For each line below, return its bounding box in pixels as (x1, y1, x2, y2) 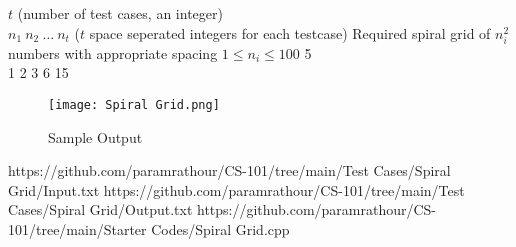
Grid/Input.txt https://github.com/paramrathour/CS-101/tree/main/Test (8, 179, 465, 200)
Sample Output (48, 126, 143, 147)
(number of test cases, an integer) (17, 3, 223, 23)
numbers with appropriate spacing (8, 42, 218, 63)
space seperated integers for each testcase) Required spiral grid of (89, 22, 491, 43)
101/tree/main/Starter (8, 218, 147, 239)
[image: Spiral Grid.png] (48, 97, 220, 112)
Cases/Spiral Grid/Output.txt (8, 199, 193, 220)
